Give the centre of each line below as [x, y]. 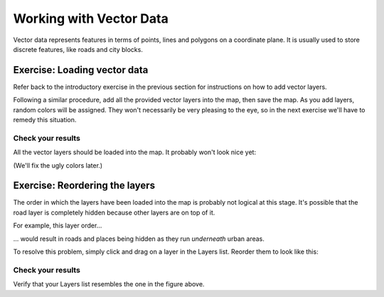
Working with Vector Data [91, 18]
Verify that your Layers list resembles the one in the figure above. [109, 284]
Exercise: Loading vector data [81, 70]
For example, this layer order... [58, 226]
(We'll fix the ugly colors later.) [58, 165]
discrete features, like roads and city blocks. [78, 49]
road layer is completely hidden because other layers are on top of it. [114, 212]
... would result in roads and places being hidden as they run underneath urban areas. [139, 239]
